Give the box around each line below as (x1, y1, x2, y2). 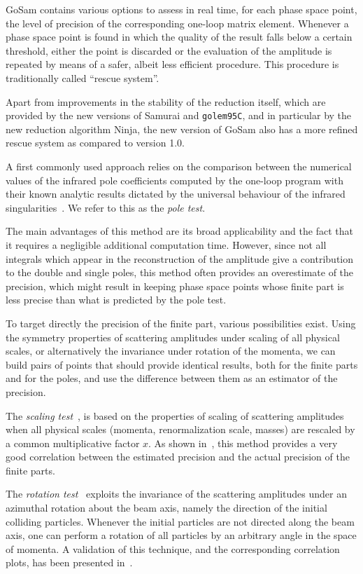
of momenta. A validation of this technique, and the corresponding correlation (6, 541, 340, 556)
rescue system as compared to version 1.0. (6, 135, 185, 150)
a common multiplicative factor (6, 435, 140, 450)
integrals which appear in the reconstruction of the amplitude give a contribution (6, 251, 353, 266)
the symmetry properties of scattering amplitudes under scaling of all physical (6, 329, 340, 344)
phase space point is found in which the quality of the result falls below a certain (6, 29, 353, 44)
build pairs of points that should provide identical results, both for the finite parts (6, 357, 358, 371)
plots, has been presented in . (6, 555, 133, 570)
